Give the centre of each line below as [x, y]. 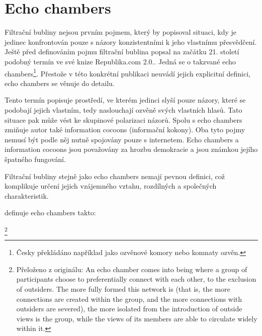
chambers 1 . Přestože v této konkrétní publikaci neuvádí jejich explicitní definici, [127, 72]
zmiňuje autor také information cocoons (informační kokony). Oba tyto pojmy [125, 130]
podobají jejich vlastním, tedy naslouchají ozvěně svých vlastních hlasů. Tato [123, 109]
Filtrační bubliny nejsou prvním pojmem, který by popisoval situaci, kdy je [121, 32]
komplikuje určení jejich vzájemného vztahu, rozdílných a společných [111, 186]
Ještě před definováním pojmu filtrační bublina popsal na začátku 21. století [122, 52]
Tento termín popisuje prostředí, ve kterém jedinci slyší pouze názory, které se [125, 100]
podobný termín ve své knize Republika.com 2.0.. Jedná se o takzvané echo [120, 61]
